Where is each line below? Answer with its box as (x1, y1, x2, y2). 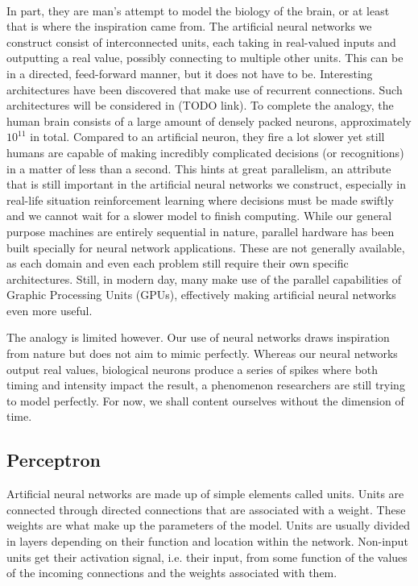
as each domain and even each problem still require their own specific (6, 255, 349, 272)
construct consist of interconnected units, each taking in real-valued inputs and (6, 33, 396, 50)
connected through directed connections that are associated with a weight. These (6, 501, 406, 517)
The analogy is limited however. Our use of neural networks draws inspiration (6, 329, 390, 346)
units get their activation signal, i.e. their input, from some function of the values (6, 548, 408, 565)
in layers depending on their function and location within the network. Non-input (6, 533, 408, 550)
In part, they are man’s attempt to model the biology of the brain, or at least (6, 2, 390, 19)
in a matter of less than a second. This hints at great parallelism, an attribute (6, 160, 391, 177)
